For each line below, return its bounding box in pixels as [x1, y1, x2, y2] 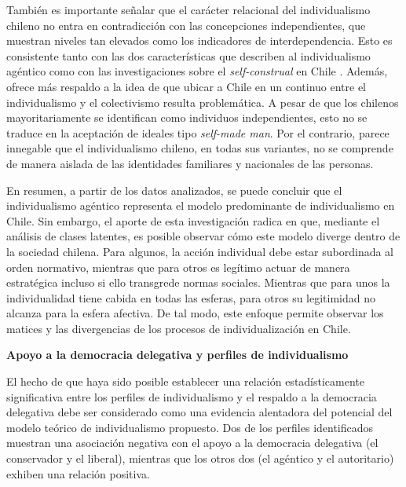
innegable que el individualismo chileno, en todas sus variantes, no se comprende [6, 140, 393, 156]
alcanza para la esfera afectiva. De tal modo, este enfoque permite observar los [6, 305, 384, 321]
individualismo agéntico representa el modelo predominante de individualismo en [6, 197, 395, 214]
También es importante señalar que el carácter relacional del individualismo [6, 2, 371, 17]
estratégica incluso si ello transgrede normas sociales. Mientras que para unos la [6, 274, 390, 291]
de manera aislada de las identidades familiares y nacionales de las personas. [6, 155, 374, 171]
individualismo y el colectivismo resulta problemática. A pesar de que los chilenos [6, 93, 399, 110]
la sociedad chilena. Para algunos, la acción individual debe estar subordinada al [6, 243, 394, 259]
